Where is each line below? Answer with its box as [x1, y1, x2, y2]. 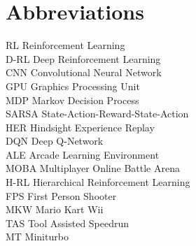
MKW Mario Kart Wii [6, 202, 104, 217]
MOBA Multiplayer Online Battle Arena [6, 161, 180, 175]
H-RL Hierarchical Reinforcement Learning [6, 175, 190, 189]
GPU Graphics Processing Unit [6, 78, 140, 93]
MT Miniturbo [6, 229, 69, 244]
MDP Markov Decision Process [6, 92, 139, 107]
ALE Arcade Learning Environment [6, 147, 160, 161]
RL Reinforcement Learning [6, 38, 125, 52]
